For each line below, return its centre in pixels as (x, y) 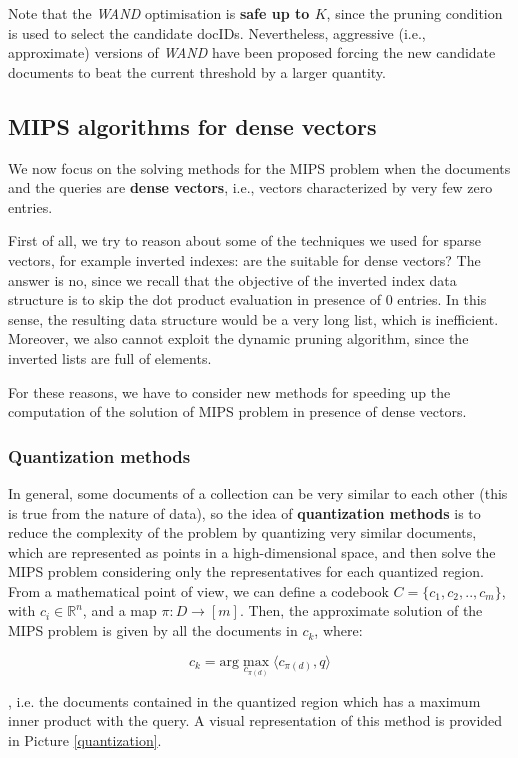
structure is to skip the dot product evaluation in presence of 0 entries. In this (247, 299)
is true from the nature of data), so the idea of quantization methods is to (244, 512)
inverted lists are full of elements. (110, 357)
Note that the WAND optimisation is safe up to (159, 13)
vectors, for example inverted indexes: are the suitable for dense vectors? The (244, 259)
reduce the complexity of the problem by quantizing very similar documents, (242, 532)
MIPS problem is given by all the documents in (153, 630)
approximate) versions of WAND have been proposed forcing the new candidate (252, 52)
